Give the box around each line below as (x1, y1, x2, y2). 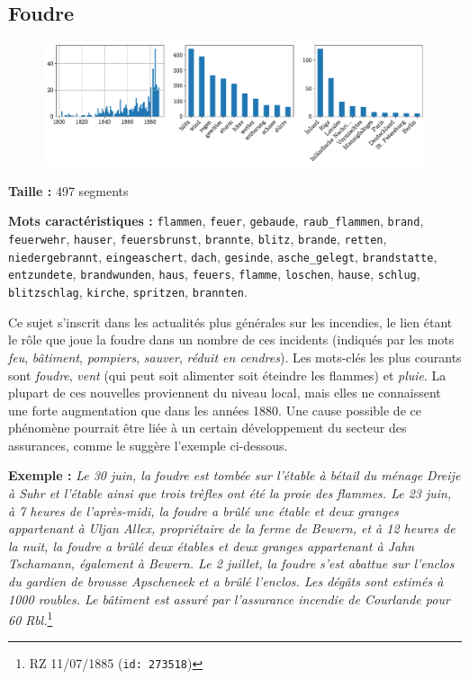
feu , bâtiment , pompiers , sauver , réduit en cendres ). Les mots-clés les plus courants (8, 347, 462, 366)
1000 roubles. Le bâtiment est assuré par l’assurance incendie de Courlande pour (8, 589, 450, 608)
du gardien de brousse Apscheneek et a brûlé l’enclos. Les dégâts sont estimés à (8, 572, 444, 591)
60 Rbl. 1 (8, 608, 53, 629)
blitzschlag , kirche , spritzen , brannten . (8, 282, 248, 301)
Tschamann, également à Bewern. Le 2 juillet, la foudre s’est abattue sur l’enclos (8, 554, 455, 573)
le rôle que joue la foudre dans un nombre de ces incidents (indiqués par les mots (8, 330, 455, 349)
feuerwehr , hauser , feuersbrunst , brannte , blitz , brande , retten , (8, 229, 387, 248)
